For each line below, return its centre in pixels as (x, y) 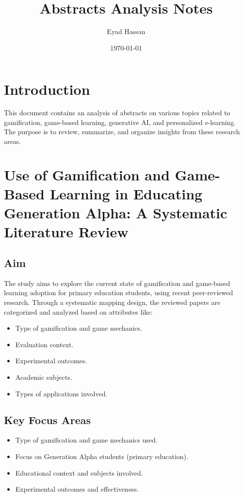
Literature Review (66, 232)
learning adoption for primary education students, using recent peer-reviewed (119, 293)
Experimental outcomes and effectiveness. (77, 489)
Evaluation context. (44, 344)
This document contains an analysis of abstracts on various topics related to (117, 113)
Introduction (47, 89)
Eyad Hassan (126, 31)
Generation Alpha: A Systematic (116, 213)
